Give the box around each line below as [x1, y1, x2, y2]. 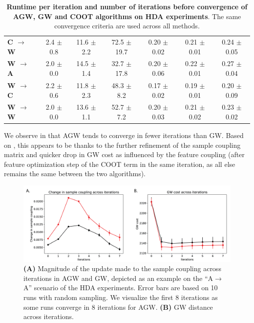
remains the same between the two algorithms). [4, 168, 146, 179]
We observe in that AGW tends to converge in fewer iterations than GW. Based [4, 130, 244, 140]
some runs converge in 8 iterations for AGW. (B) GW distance [23, 301, 213, 312]
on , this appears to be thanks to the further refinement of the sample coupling [4, 139, 241, 150]
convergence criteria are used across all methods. [54, 21, 200, 31]
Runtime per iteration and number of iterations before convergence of [6, 1, 248, 11]
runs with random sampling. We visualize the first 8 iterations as [23, 292, 218, 302]
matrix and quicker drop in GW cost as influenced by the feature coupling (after [4, 149, 245, 160]
